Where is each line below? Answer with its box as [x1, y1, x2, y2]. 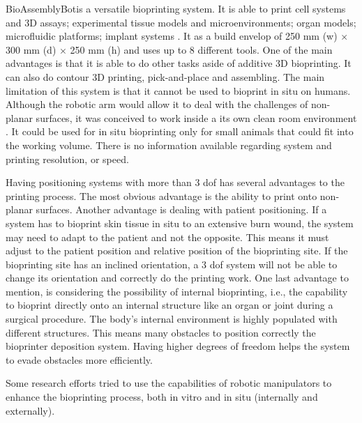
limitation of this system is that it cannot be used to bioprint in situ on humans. [6, 83, 351, 98]
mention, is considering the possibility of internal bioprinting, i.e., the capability [6, 284, 348, 298]
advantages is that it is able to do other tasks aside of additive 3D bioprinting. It [6, 56, 352, 70]
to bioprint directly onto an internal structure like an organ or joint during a [6, 298, 333, 312]
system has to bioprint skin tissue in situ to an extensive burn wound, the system [6, 215, 354, 230]
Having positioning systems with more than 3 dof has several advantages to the [6, 175, 345, 190]
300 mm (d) [6, 42, 56, 56]
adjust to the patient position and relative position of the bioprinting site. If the [6, 243, 348, 258]
